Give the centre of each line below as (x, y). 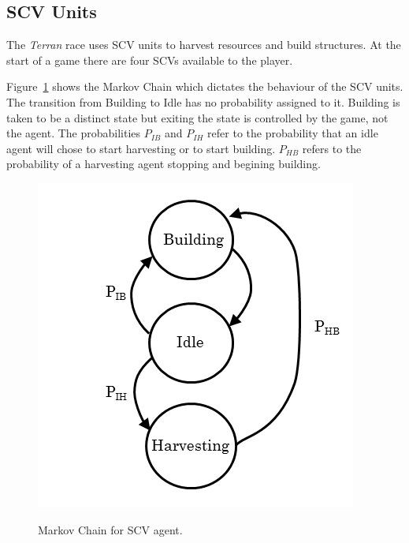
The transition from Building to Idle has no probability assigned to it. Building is (203, 101)
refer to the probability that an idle (293, 133)
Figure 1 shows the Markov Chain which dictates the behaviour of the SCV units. (205, 86)
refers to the (332, 148)
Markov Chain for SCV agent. (110, 529)
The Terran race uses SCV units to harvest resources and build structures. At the (204, 45)
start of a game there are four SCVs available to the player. (150, 60)
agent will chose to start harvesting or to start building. (141, 148)
